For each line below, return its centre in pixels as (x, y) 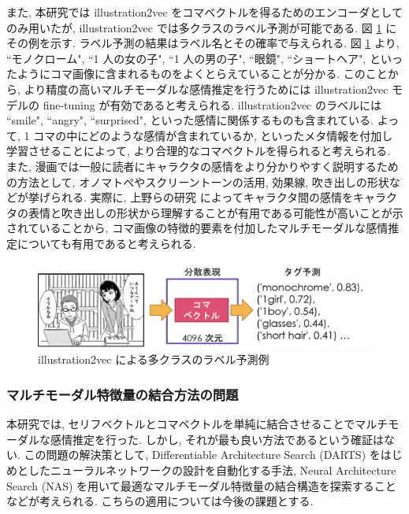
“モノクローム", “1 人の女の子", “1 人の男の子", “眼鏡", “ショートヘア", (186, 58)
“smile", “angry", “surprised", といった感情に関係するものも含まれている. (190, 120)
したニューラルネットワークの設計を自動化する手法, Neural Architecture (212, 470)
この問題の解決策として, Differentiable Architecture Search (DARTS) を (202, 455)
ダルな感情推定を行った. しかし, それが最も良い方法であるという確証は (200, 439)
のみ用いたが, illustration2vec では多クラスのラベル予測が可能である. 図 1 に (202, 27)
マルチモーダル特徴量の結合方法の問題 (123, 394)
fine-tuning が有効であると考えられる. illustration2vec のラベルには (212, 104)
